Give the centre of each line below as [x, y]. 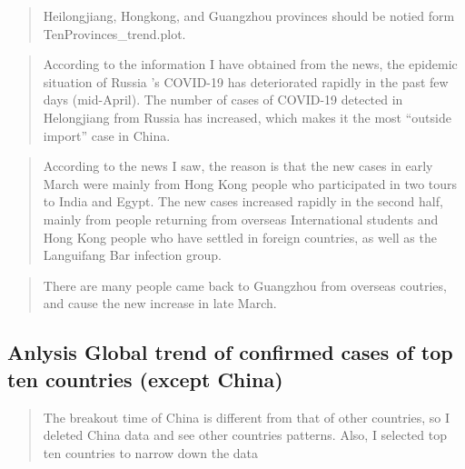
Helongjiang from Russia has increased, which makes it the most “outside [247, 117]
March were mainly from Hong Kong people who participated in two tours [250, 183]
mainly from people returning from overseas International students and [241, 219]
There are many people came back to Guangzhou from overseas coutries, [245, 285]
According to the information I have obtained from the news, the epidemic [250, 64]
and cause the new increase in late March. [160, 303]
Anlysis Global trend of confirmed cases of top [230, 352]
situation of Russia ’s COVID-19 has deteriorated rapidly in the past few [246, 81]
